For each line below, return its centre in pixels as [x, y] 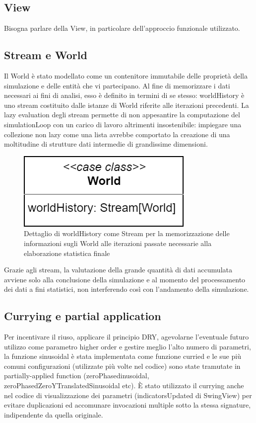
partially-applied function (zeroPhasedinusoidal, [77, 376]
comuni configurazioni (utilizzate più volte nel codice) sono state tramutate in [122, 366]
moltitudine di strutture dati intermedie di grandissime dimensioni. [106, 144]
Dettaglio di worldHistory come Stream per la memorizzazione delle [127, 233]
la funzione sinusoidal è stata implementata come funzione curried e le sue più [123, 356]
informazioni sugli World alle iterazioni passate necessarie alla [118, 243]
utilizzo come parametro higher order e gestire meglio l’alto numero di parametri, [128, 346]
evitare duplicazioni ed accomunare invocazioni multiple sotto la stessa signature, [128, 405]
